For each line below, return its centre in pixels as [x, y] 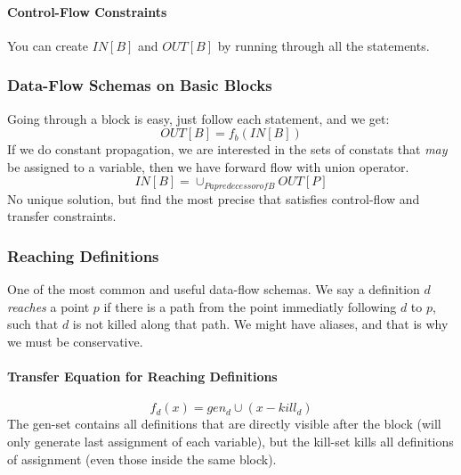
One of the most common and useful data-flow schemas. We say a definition [214, 289]
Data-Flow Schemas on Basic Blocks [140, 85]
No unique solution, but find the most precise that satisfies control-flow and [214, 198]
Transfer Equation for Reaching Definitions [142, 377]
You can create [48, 45]
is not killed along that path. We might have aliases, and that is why [260, 324]
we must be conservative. [75, 342]
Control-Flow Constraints [87, 11]
